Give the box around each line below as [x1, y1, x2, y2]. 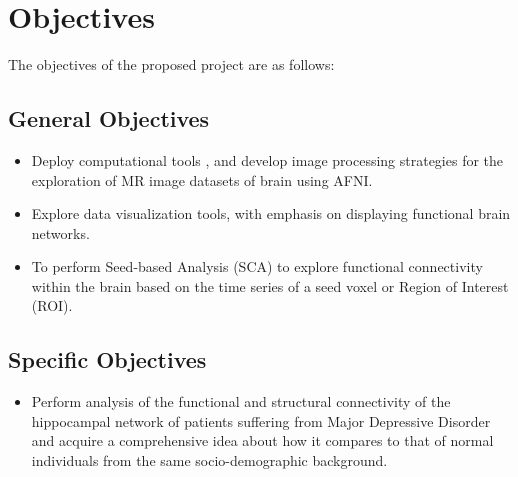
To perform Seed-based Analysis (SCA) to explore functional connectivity [31, 256, 483, 277]
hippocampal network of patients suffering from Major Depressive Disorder [31, 410, 491, 431]
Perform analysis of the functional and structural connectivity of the [31, 391, 451, 412]
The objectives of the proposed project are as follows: [8, 54, 335, 75]
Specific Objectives [8, 344, 207, 375]
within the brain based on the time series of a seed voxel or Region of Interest [31, 275, 509, 296]
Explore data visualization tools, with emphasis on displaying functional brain [31, 203, 511, 224]
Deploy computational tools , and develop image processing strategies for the [31, 149, 504, 170]
